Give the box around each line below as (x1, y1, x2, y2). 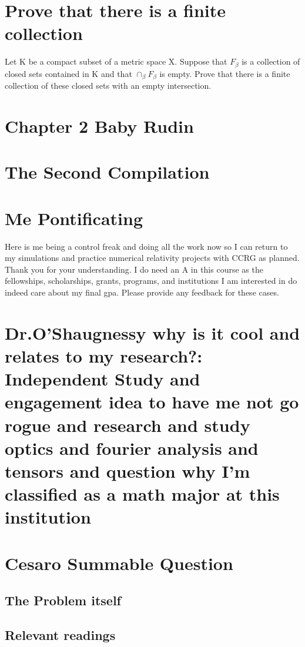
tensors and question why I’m (5, 458, 250, 482)
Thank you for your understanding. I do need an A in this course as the (5, 263, 263, 275)
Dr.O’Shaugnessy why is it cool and (5, 320, 300, 344)
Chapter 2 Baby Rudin (5, 114, 194, 138)
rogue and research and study (5, 413, 250, 437)
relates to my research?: (5, 344, 203, 368)
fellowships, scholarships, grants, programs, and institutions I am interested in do (5, 274, 297, 287)
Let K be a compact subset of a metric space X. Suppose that (5, 55, 227, 68)
